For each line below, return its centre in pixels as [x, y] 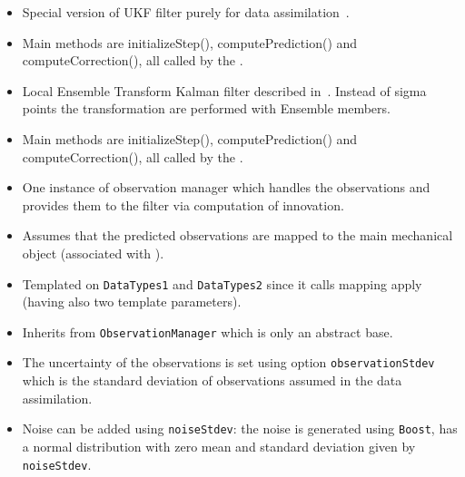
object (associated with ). [93, 253]
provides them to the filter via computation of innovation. [183, 204]
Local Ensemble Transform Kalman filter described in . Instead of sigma [224, 90]
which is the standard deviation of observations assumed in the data [212, 380]
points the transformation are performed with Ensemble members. [206, 108]
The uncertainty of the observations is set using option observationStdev [228, 362]
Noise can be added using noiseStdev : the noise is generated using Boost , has [240, 428]
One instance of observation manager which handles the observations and [226, 187]
